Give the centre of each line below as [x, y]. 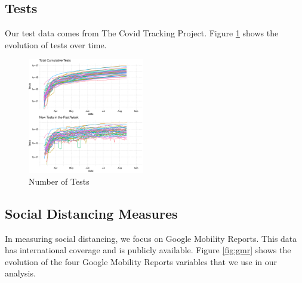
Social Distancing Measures [91, 213]
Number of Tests [59, 181]
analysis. [20, 273]
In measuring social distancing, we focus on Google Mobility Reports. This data [151, 238]
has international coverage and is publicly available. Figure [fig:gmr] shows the [148, 250]
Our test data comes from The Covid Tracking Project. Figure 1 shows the [142, 33]
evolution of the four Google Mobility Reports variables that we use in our [141, 261]
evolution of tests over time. [56, 44]
